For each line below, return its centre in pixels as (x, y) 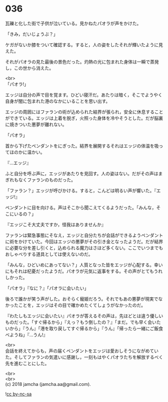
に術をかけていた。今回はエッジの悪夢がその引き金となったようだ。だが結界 (84, 241)
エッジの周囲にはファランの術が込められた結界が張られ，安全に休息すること (84, 112)
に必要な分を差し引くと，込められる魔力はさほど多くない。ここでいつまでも (84, 248)
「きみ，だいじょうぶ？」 (32, 34)
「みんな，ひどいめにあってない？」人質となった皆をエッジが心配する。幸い (84, 264)
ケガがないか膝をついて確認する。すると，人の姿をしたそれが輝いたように (82, 45)
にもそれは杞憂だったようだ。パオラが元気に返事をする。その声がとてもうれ (84, 271)
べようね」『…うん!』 (27, 334)
